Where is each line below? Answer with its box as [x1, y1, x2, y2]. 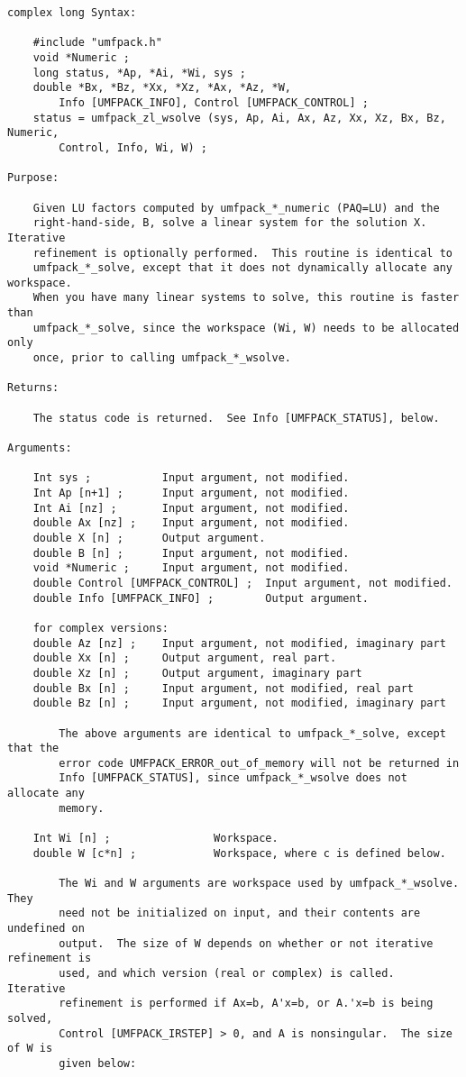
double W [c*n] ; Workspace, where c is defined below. [32, 846, 446, 860]
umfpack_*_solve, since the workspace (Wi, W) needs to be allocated [32, 321, 460, 334]
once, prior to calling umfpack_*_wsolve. [32, 351, 291, 365]
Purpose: [7, 171, 59, 185]
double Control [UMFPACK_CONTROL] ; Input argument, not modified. [32, 576, 452, 589]
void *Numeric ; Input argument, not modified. [32, 561, 350, 575]
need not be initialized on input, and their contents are [59, 907, 421, 920]
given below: [59, 1056, 137, 1070]
